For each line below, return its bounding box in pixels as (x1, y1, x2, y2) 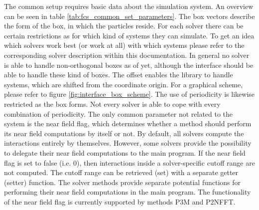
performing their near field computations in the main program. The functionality (4, 187, 251, 197)
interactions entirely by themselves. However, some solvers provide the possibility (4, 138, 252, 148)
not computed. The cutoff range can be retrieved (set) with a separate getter (4, 167, 239, 178)
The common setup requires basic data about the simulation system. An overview (4, 1, 254, 11)
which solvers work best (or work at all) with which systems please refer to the (4, 40, 245, 50)
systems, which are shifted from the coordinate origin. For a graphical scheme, (4, 79, 243, 89)
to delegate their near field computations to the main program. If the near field (4, 147, 246, 158)
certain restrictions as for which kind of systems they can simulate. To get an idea (4, 30, 255, 40)
